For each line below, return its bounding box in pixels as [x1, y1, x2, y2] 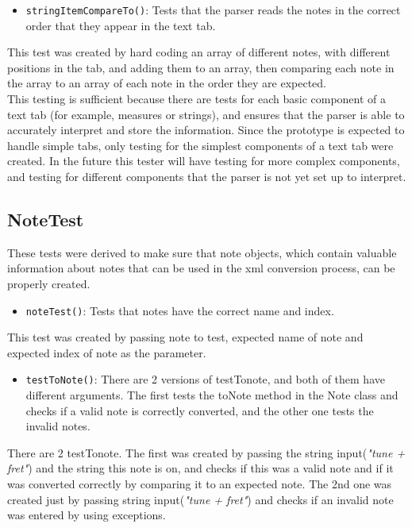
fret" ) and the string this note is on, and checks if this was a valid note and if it [7, 460, 394, 476]
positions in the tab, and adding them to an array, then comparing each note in [7, 59, 395, 75]
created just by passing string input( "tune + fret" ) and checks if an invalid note [7, 491, 394, 507]
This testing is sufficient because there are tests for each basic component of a [7, 91, 387, 107]
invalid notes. [25, 418, 90, 434]
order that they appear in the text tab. [25, 17, 216, 33]
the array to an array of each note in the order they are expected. [7, 75, 326, 91]
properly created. [7, 275, 90, 291]
